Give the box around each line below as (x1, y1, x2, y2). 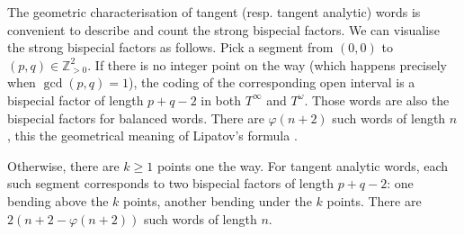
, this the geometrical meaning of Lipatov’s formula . (7, 126, 298, 145)
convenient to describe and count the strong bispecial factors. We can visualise (7, 20, 440, 39)
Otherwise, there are (7, 156, 120, 175)
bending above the (7, 191, 109, 210)
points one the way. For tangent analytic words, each (156, 156, 449, 175)
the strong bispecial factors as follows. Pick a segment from (7, 38, 334, 57)
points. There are (326, 191, 422, 210)
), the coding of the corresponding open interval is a (128, 73, 415, 92)
